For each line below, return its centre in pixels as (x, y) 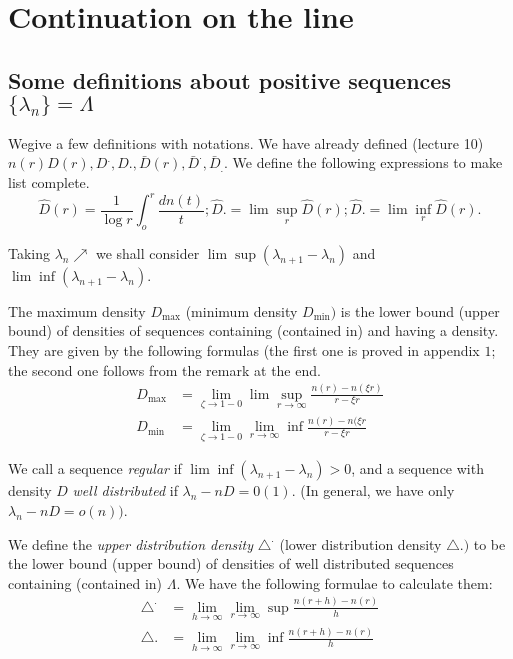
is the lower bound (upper (420, 310)
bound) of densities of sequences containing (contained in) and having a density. (253, 330)
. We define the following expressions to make (363, 162)
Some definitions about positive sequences (229, 79)
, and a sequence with (417, 468)
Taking (29, 252)
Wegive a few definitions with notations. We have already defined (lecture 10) (246, 142)
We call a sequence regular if (95, 468)
